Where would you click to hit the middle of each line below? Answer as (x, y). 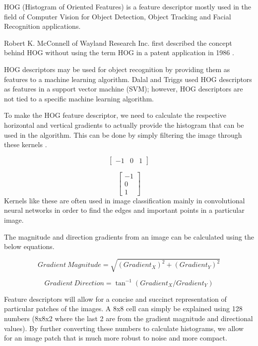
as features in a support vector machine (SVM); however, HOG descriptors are (124, 89)
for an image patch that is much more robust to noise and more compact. (116, 338)
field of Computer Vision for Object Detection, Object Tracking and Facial (118, 16)
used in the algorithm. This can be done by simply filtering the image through (123, 134)
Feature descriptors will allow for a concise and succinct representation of (115, 299)
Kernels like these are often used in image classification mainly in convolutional (125, 200)
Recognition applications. (42, 26)
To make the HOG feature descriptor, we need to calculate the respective (115, 115)
